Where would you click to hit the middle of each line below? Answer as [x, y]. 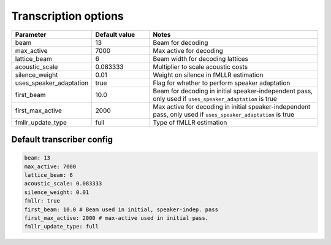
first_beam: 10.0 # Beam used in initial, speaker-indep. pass [121, 209]
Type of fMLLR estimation [190, 122]
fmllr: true [42, 201]
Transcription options [67, 16]
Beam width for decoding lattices [200, 58]
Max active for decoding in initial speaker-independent [232, 106]
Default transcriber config [62, 139]
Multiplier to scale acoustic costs [200, 66]
